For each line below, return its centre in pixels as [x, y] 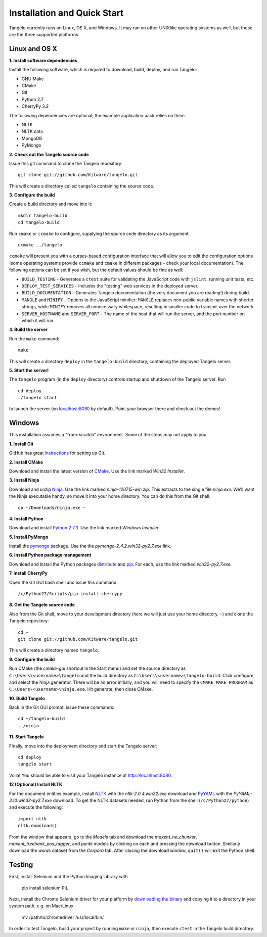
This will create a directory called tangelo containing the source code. [82, 186]
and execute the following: [36, 807]
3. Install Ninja [24, 480]
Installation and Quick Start [66, 13]
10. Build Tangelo [27, 698]
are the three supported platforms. [44, 34]
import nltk [32, 819]
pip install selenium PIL [45, 888]
